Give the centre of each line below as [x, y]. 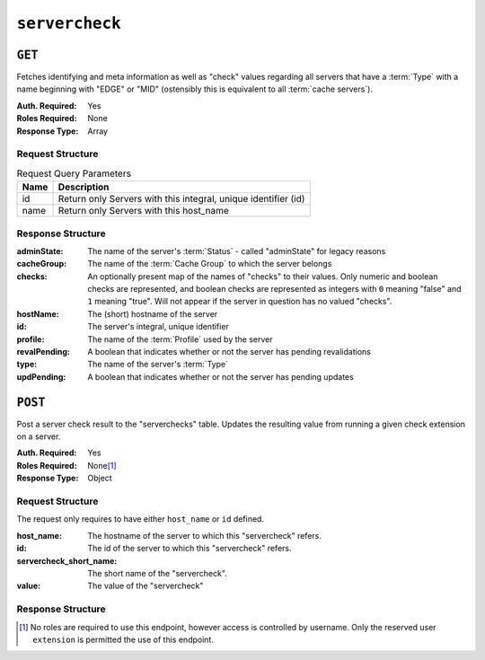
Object [100, 478]
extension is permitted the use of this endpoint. [123, 639]
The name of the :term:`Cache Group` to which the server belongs [210, 264]
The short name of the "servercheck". [158, 573]
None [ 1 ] [102, 465]
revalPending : [44, 352]
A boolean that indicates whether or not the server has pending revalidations [229, 352]
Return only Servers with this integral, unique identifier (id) [181, 199]
